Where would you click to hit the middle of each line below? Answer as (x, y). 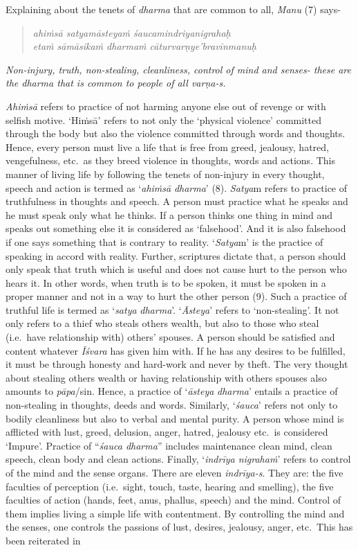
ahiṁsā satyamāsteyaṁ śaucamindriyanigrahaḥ (132, 32)
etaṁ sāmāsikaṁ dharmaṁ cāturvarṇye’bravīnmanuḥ (144, 46)
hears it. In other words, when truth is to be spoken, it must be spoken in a (166, 282)
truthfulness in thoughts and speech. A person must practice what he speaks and (177, 201)
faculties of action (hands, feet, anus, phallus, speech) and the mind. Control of (173, 500)
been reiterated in (43, 540)
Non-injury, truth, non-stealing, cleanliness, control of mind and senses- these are (178, 69)
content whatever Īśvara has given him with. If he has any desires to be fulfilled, (176, 350)
